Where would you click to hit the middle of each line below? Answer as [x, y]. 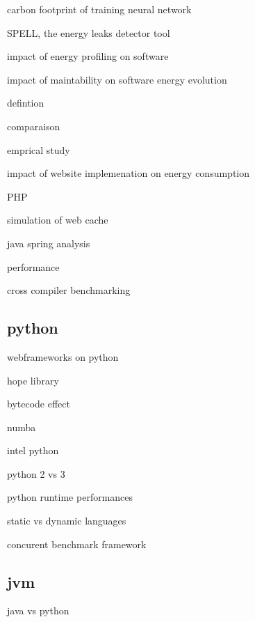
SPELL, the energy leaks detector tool [89, 32]
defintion [26, 103]
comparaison [34, 126]
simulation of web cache [58, 220]
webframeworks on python [63, 356]
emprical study [39, 149]
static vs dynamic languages [67, 521]
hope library [33, 380]
